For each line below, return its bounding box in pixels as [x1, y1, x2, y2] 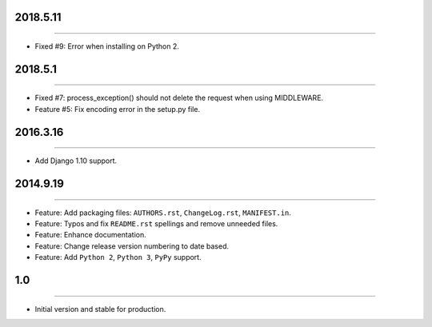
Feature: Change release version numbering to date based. [34, 241, 230, 251]
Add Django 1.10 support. [34, 156, 118, 165]
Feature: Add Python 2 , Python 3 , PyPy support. [34, 253, 202, 262]
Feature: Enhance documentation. [34, 230, 147, 240]
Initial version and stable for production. [34, 304, 166, 313]
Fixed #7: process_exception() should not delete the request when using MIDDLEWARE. [34, 93, 324, 103]
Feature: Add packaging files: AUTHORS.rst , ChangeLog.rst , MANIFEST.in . [34, 208, 292, 217]
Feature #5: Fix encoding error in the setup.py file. [34, 104, 200, 114]
